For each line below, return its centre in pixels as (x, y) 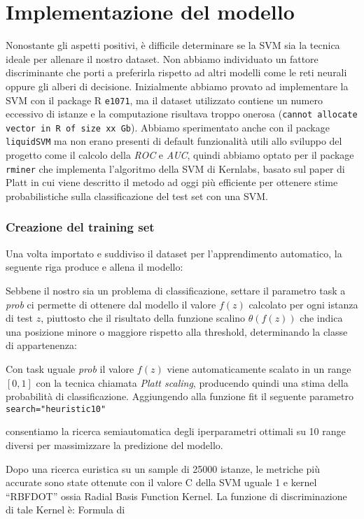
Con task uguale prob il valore (70, 368)
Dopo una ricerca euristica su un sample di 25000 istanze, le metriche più (163, 468)
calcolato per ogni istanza (303, 304)
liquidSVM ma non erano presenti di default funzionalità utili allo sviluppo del (174, 141)
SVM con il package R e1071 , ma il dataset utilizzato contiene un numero (164, 100)
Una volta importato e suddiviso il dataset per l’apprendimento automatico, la (174, 253)
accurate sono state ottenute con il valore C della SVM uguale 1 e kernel (161, 482)
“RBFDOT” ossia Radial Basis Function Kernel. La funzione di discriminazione (176, 496)
